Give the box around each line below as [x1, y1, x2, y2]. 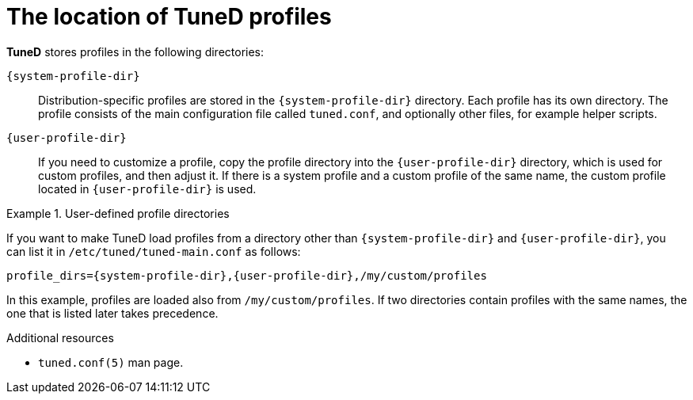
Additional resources [6, 330, 114, 345]
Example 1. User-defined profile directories [6, 206, 230, 220]
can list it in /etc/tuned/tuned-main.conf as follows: [6, 244, 301, 258]
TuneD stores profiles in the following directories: [6, 44, 265, 59]
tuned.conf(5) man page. [38, 355, 184, 369]
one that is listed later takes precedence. [6, 306, 219, 320]
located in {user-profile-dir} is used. [38, 181, 257, 196]
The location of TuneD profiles [6, 3, 332, 30]
